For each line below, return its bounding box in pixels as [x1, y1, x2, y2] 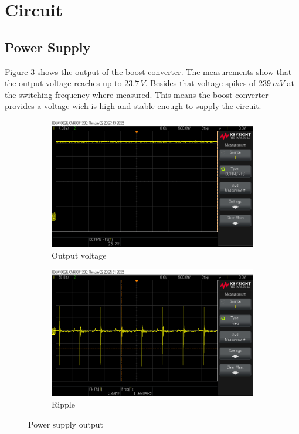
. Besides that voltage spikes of [145, 77, 256, 89]
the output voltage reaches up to [5, 77, 122, 89]
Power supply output [28, 418, 103, 430]
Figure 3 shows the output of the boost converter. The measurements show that [5, 65, 292, 77]
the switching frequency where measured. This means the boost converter [5, 88, 269, 100]
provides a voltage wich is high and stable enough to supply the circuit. [5, 100, 261, 112]
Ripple [52, 398, 75, 411]
